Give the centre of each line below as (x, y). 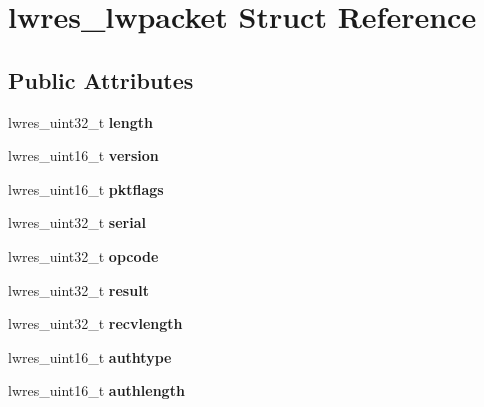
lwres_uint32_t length (80, 121)
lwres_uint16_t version (83, 155)
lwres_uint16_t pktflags (86, 188)
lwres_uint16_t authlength (96, 390)
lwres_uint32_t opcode (83, 255)
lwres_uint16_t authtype (90, 356)
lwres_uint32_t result (78, 289)
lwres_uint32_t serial (77, 222)
